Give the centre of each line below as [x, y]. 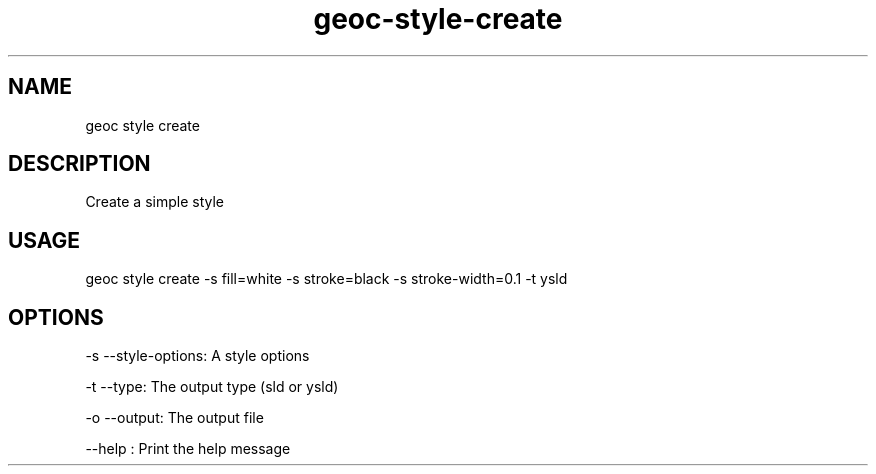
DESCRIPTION [79, 164]
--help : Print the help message [188, 449]
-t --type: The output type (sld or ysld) [212, 387]
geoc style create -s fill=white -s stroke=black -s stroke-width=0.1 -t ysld [326, 279]
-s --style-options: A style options [197, 356]
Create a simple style [154, 202]
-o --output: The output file [174, 418]
